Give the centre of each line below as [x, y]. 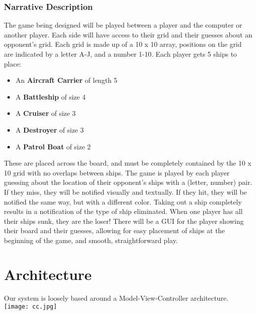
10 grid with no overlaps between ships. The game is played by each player [117, 172]
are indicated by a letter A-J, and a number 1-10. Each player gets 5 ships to [121, 54]
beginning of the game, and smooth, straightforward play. [91, 240]
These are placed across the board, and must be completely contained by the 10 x [128, 163]
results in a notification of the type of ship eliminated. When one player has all [123, 211]
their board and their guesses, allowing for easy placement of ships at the [114, 230]
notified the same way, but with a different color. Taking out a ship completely [123, 201]
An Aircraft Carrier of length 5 [66, 80]
